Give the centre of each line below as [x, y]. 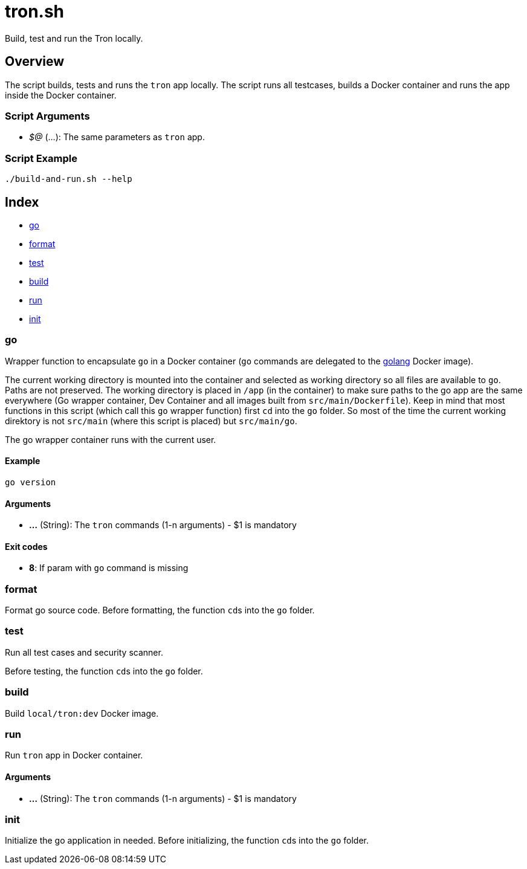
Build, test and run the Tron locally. [74, 38]
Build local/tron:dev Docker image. [82, 713]
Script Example [41, 158]
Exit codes [26, 546]
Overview [35, 62]
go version [31, 482]
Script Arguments [47, 116]
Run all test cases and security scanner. [84, 652]
